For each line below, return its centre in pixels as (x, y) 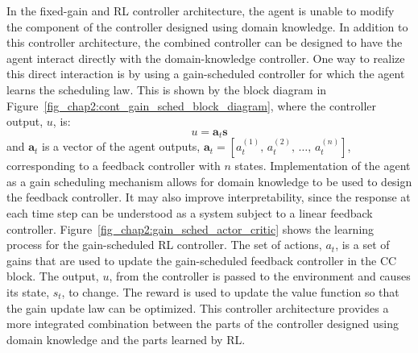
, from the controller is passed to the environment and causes (260, 276)
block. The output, (53, 276)
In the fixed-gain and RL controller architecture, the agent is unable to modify (201, 10)
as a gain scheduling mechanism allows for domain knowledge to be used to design (209, 181)
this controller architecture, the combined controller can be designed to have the (205, 42)
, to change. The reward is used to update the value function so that (230, 291)
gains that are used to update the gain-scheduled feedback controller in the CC (202, 260)
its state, (28, 291)
